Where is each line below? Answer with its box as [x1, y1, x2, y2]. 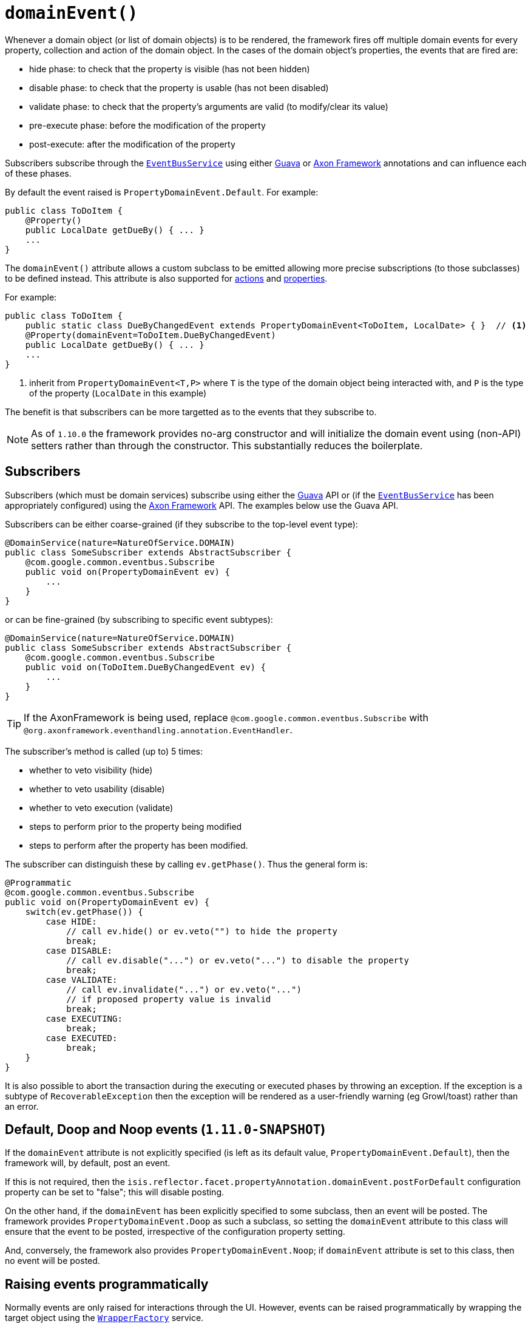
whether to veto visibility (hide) [29, 764, 153, 775]
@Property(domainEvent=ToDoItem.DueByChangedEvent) [25, 330, 276, 340]
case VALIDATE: [46, 974, 118, 985]
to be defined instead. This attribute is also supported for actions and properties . [5, 273, 328, 283]
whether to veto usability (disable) [29, 783, 165, 794]
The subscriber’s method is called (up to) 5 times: [5, 745, 203, 756]
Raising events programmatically [5, 1276, 209, 1292]
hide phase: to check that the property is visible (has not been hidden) [29, 63, 310, 74]
